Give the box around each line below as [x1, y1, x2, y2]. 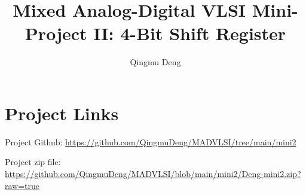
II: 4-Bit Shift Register [93, 21, 286, 45]
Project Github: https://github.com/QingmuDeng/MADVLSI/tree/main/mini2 [5, 135, 296, 148]
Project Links [5, 100, 119, 125]
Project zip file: [5, 156, 61, 168]
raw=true [5, 179, 40, 191]
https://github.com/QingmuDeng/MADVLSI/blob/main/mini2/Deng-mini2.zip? [5, 167, 301, 180]
